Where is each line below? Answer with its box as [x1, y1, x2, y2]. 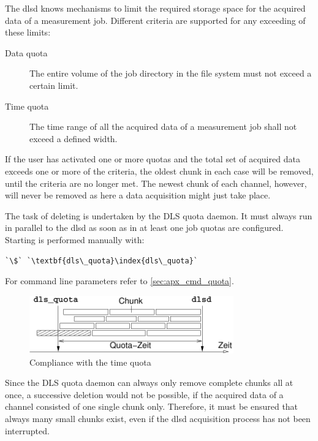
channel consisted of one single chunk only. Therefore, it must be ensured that [5, 400, 298, 413]
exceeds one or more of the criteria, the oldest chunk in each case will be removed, [5, 164, 314, 177]
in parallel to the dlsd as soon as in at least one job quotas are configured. [5, 221, 284, 234]
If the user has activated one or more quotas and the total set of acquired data [5, 153, 300, 165]
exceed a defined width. [29, 132, 118, 145]
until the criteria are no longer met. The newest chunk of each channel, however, [5, 176, 307, 189]
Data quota [5, 46, 48, 59]
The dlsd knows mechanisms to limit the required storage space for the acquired [5, 2, 306, 14]
